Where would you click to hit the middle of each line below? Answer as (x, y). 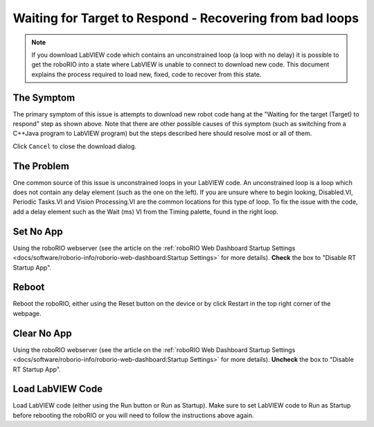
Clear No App (42, 333)
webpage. (27, 313)
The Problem (41, 166)
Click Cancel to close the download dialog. (75, 146)
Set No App (38, 231)
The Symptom (44, 97)
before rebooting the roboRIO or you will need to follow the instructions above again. (133, 415)
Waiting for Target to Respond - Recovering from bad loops (186, 18)
